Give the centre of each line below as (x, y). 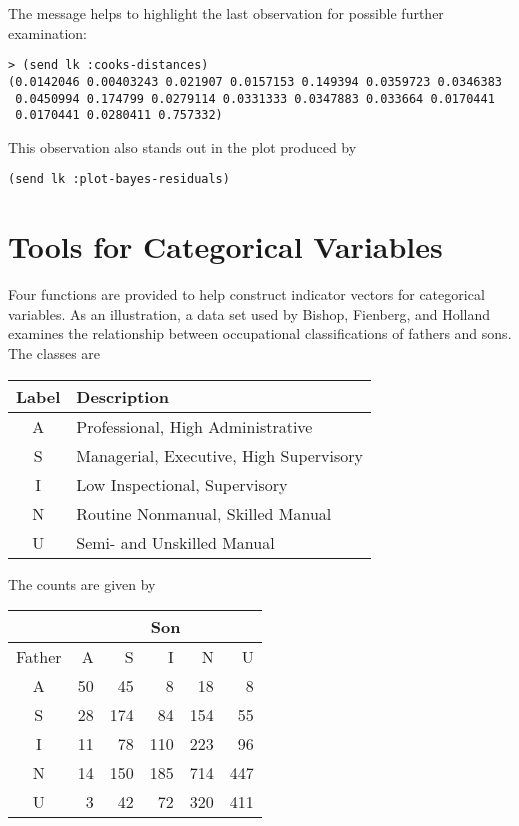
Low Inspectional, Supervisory (182, 484)
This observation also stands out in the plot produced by (182, 146)
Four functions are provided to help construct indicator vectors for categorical (246, 294)
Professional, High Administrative (194, 426)
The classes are (54, 352)
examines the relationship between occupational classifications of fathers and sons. (260, 333)
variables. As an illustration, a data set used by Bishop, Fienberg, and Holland (249, 313)
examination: (47, 32)
